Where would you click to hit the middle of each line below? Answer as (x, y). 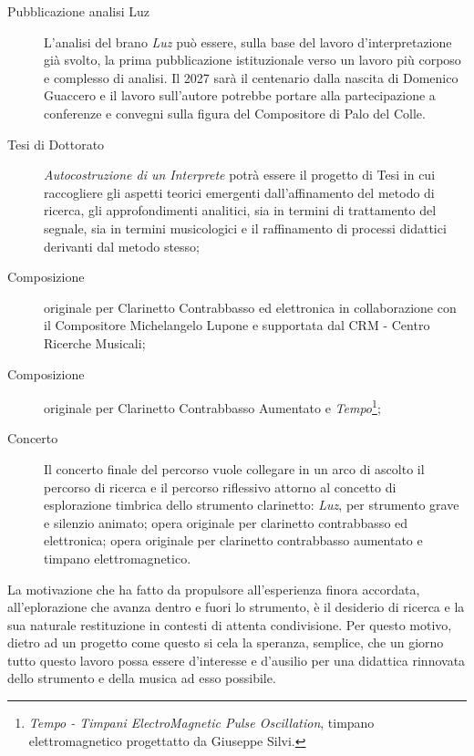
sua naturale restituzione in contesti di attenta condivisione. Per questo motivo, (230, 624)
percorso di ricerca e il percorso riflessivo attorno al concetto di (220, 487)
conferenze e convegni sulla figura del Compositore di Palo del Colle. (235, 113)
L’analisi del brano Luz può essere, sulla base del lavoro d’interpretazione (248, 41)
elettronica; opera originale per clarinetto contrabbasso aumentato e (233, 540)
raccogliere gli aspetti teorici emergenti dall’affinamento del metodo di (239, 192)
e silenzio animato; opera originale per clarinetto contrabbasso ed (226, 522)
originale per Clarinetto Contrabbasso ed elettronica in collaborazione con (250, 307)
